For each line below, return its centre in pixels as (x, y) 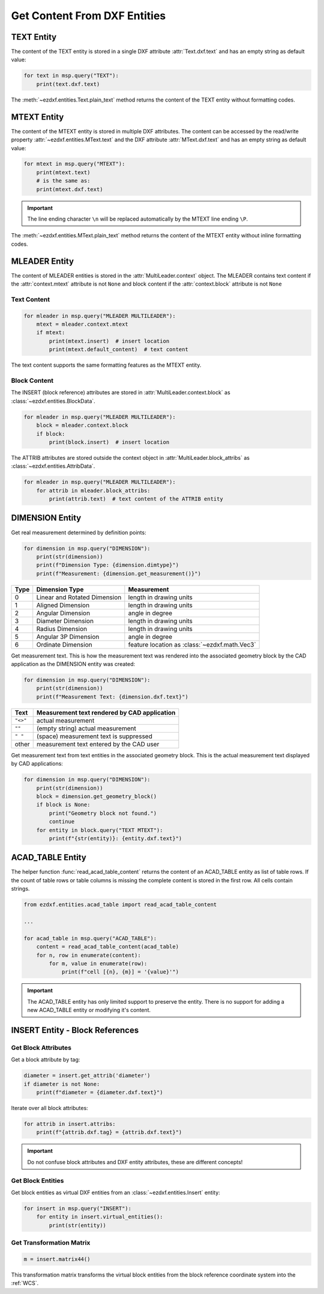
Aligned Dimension (63, 605)
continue (62, 822)
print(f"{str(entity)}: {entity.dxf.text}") (115, 838)
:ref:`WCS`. (25, 1283)
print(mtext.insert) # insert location (109, 341)
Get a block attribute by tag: (46, 1060)
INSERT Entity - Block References (75, 1030)
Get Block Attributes (41, 1048)
